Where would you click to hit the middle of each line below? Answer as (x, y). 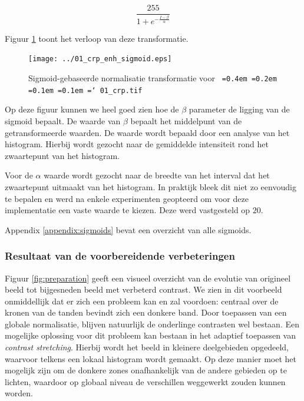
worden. (19, 393)
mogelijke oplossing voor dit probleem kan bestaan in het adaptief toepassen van (150, 335)
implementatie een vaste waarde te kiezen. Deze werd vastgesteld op (128, 210)
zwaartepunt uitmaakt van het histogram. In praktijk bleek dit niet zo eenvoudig (151, 186)
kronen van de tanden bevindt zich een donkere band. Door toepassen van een (146, 312)
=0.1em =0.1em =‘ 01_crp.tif (85, 90)
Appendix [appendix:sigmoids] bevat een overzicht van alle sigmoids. (128, 229)
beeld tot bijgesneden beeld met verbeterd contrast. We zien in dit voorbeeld (143, 289)
